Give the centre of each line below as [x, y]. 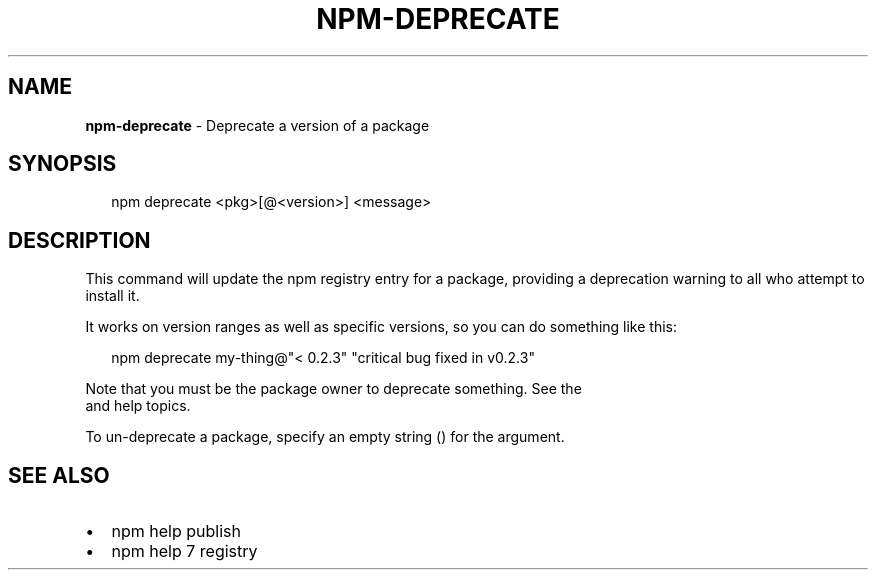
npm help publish [176, 531]
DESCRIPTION [79, 240]
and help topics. [138, 406]
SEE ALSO [59, 475]
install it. [112, 296]
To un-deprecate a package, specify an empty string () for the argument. [325, 437]
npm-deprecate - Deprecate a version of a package [257, 125]
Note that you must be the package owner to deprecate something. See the [333, 389]
